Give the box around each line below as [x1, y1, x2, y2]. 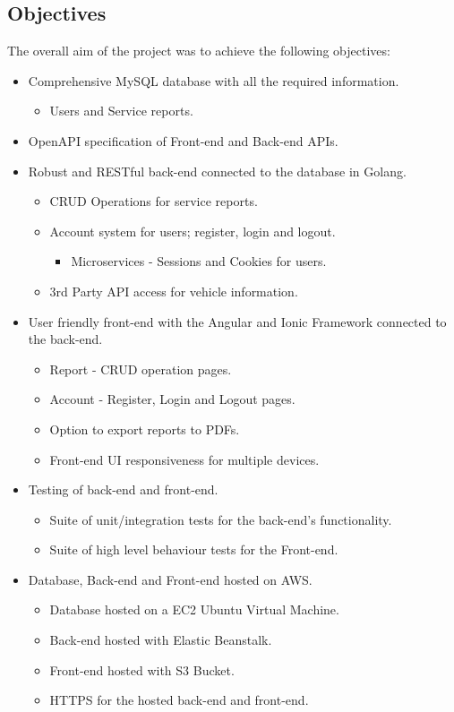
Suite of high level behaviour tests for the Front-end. [49, 540, 338, 559]
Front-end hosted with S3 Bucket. [49, 660, 235, 679]
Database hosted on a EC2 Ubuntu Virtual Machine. [49, 600, 339, 619]
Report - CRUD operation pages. [49, 359, 232, 378]
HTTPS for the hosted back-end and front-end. [49, 691, 309, 709]
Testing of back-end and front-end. [28, 480, 218, 499]
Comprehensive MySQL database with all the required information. [28, 71, 399, 90]
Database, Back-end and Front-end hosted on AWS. [28, 570, 313, 588]
